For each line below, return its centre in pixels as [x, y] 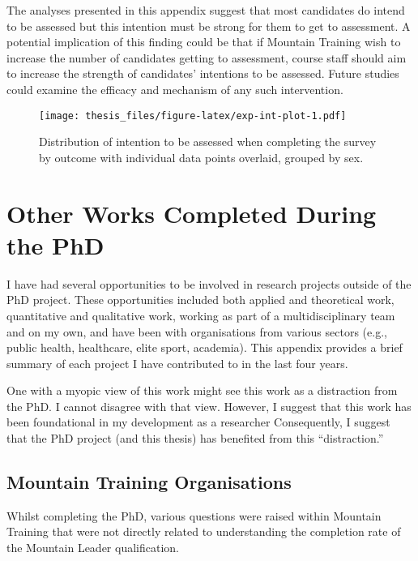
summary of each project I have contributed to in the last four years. [177, 363]
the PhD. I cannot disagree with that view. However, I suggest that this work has [209, 406]
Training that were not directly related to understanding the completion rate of [204, 531]
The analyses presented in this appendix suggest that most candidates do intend [206, 10]
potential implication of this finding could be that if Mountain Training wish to [204, 42]
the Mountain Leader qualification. [93, 548]
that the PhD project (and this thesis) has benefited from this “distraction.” [195, 438]
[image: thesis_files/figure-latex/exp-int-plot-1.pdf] [193, 116]
